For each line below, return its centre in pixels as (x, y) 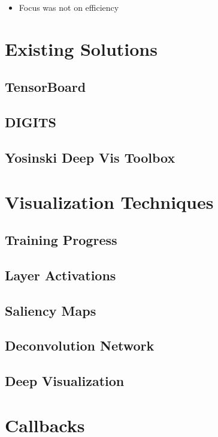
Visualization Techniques (109, 201)
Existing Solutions (81, 48)
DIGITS (31, 122)
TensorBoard (46, 87)
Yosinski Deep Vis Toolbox (90, 157)
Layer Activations (60, 275)
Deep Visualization (65, 381)
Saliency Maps (51, 310)
